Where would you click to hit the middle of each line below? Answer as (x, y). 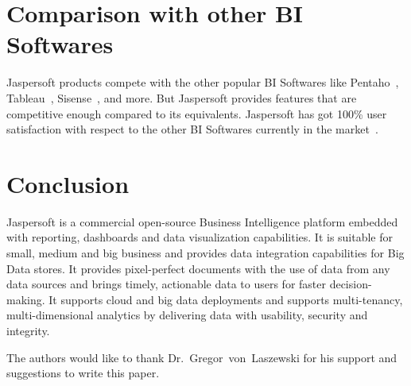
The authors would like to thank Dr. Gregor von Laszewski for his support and (202, 357)
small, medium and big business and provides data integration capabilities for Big (205, 253)
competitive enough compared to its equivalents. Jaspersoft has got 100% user (197, 113)
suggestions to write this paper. (83, 373)
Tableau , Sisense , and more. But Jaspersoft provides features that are (182, 97)
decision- (351, 284)
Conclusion (68, 183)
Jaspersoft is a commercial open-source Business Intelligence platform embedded (202, 221)
